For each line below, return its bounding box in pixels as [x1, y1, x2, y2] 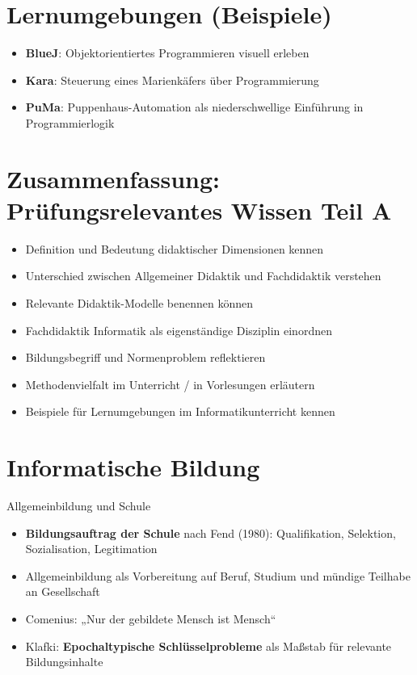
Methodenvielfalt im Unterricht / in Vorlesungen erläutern [25, 375, 315, 392]
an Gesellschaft [25, 583, 100, 600]
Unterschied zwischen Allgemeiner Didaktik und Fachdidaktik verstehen [25, 267, 381, 284]
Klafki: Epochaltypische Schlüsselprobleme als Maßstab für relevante [25, 637, 392, 654]
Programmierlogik [25, 114, 115, 131]
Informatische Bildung [6, 451, 260, 484]
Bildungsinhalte [25, 653, 103, 670]
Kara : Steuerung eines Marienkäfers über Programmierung [25, 71, 319, 88]
